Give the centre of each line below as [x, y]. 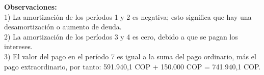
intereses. [18, 46]
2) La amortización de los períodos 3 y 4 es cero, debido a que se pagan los [121, 36]
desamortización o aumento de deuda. [63, 27]
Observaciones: [31, 7]
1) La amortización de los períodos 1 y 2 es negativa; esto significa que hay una [128, 16]
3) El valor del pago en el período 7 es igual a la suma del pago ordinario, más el [130, 56]
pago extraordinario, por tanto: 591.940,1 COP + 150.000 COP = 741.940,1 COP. [133, 66]
